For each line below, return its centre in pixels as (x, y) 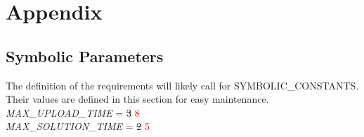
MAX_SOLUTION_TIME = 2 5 (78, 126)
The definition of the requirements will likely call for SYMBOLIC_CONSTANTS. (182, 85)
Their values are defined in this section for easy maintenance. (137, 99)
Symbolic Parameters (85, 56)
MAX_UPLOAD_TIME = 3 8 (73, 112)
